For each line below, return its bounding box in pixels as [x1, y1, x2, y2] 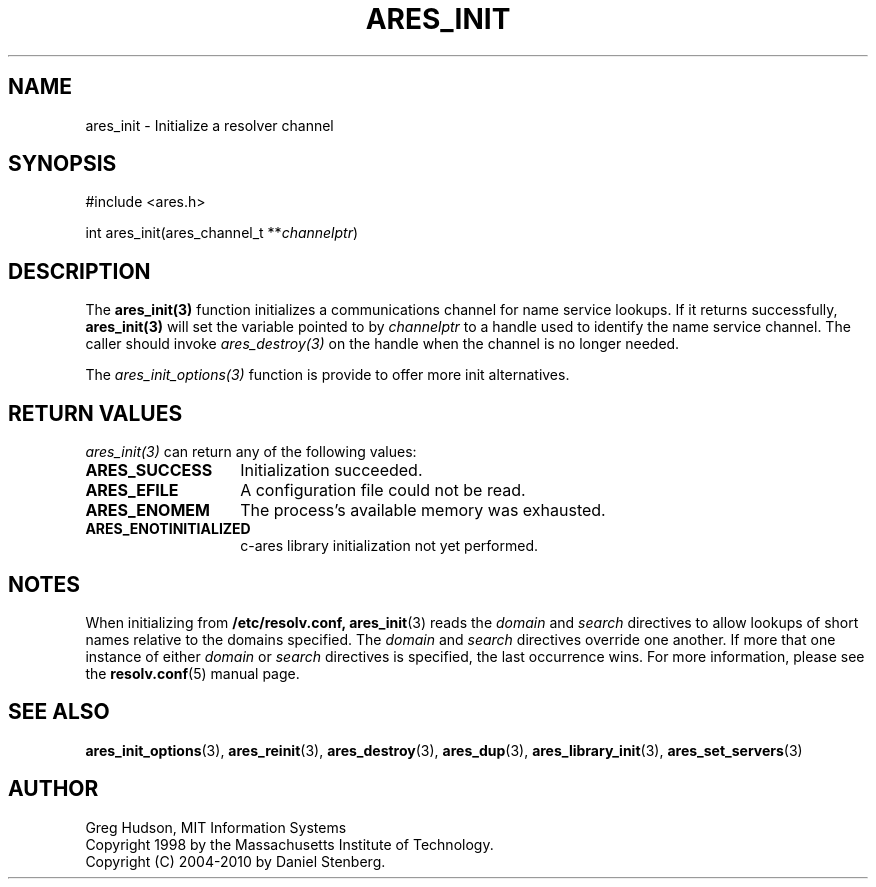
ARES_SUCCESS [85, 460, 213, 481]
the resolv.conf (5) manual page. [85, 664, 300, 682]
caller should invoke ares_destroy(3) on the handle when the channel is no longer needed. [85, 335, 680, 353]
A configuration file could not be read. [240, 480, 526, 501]
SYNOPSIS [8, 151, 117, 177]
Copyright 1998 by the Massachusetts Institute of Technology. [85, 835, 494, 853]
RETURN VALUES [8, 400, 183, 426]
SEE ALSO [8, 699, 110, 725]
